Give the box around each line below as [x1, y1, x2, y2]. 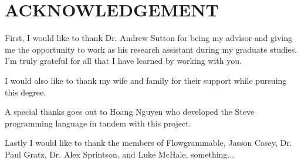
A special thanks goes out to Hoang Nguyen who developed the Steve [5, 105, 255, 118]
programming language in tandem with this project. [5, 117, 191, 129]
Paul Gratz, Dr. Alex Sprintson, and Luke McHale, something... [5, 148, 235, 160]
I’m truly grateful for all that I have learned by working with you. [5, 54, 242, 67]
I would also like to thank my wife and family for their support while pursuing [5, 74, 287, 86]
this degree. [5, 86, 46, 98]
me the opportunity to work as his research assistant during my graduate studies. [5, 43, 297, 55]
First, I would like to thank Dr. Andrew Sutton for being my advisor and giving [5, 32, 293, 44]
